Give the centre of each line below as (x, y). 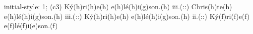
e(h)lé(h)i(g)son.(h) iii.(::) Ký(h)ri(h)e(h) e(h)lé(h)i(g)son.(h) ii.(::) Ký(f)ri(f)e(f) (127, 16)
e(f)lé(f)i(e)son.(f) (31, 25)
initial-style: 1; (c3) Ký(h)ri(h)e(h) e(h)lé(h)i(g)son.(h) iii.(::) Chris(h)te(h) (118, 6)
